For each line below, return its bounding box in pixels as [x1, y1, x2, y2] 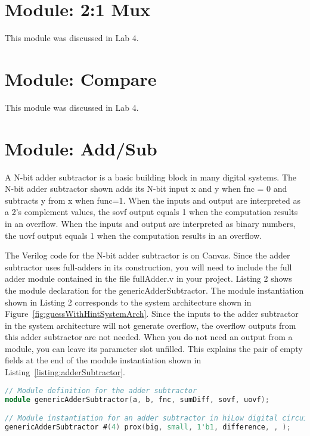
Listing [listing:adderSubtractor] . [5, 366, 125, 378]
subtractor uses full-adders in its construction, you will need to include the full [5, 260, 292, 273]
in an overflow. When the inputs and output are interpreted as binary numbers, [5, 217, 296, 229]
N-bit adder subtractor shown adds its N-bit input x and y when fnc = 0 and [5, 182, 287, 195]
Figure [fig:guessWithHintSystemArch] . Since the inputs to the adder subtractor [5, 307, 299, 320]
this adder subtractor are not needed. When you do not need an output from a [5, 331, 293, 343]
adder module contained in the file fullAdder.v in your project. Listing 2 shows [5, 272, 292, 285]
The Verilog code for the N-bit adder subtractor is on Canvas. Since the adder [5, 249, 290, 261]
